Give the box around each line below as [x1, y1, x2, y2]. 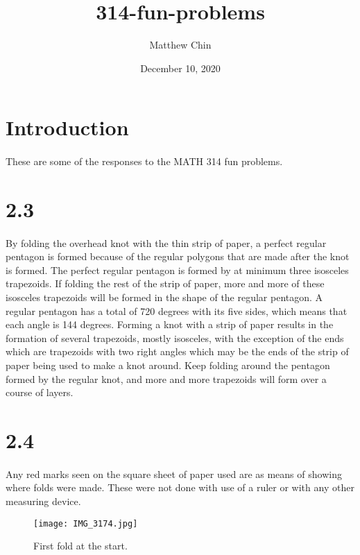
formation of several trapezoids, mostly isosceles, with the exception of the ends [6, 330, 344, 345]
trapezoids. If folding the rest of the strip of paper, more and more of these [6, 276, 325, 291]
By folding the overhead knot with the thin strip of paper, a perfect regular [6, 235, 327, 250]
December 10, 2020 [140, 60, 221, 75]
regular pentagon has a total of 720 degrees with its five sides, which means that [6, 303, 348, 318]
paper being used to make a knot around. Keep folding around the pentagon [6, 358, 330, 372]
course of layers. [6, 385, 74, 400]
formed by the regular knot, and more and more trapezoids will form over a [6, 371, 327, 386]
